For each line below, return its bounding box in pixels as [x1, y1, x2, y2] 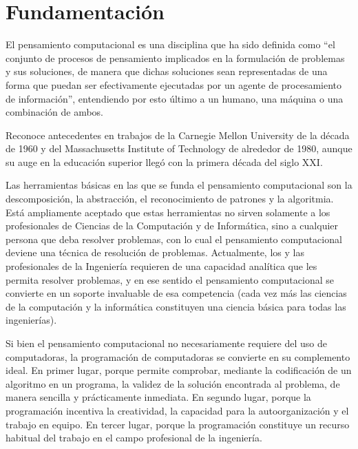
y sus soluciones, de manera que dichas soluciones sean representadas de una [6, 64, 328, 79]
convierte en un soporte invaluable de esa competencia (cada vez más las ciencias [6, 286, 347, 300]
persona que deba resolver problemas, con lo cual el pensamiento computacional [6, 231, 342, 246]
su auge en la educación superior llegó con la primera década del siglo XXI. [6, 154, 323, 169]
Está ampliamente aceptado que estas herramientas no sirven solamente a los [6, 205, 330, 219]
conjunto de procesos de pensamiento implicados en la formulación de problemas [6, 50, 345, 65]
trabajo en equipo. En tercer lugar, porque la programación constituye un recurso [6, 417, 350, 431]
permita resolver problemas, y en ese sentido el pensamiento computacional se [6, 272, 334, 286]
